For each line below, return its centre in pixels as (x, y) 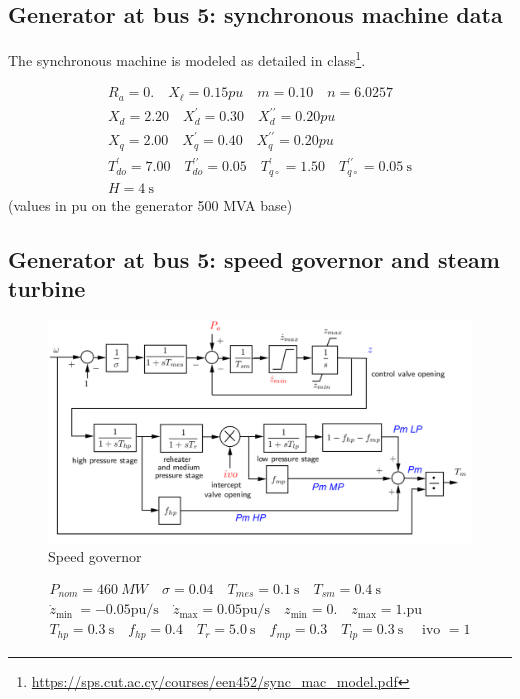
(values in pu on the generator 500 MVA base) (150, 204)
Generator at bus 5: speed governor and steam (254, 258)
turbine (47, 288)
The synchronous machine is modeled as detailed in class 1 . (187, 58)
